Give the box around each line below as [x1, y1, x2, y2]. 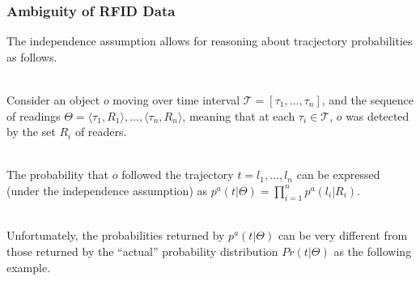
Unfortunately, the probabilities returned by [6, 227, 225, 244]
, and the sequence [321, 92, 414, 108]
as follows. [6, 48, 57, 65]
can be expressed [296, 166, 380, 183]
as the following [333, 242, 412, 259]
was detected [346, 107, 409, 124]
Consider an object [6, 92, 100, 108]
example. [6, 258, 51, 275]
